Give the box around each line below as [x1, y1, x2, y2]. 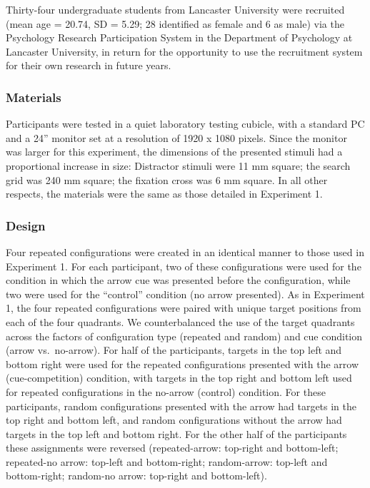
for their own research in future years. [6, 58, 171, 73]
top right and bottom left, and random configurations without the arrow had [6, 412, 342, 427]
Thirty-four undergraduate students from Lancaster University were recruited [6, 2, 345, 16]
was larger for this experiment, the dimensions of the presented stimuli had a [6, 144, 343, 159]
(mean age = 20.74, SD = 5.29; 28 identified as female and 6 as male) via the [6, 16, 344, 31]
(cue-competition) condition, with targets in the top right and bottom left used [6, 370, 352, 385]
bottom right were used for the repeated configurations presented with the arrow [6, 356, 359, 371]
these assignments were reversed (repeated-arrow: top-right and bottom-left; [6, 440, 339, 455]
